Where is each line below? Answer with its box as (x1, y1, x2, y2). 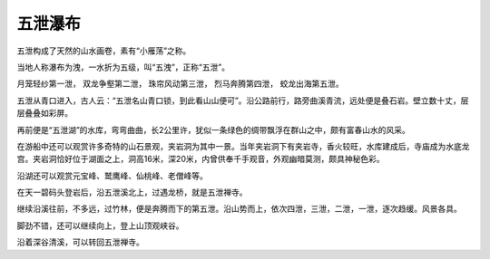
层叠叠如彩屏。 (16, 108, 73, 119)
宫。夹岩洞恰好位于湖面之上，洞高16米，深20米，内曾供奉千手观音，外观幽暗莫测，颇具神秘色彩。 (16, 154, 385, 165)
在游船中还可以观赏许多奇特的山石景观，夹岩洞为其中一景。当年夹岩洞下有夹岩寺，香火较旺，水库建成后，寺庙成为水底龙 (16, 140, 470, 151)
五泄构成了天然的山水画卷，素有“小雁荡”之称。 (16, 45, 191, 56)
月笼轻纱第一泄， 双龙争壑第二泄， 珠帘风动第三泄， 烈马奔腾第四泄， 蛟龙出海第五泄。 (16, 78, 344, 90)
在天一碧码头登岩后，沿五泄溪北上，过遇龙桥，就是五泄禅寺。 (16, 187, 248, 198)
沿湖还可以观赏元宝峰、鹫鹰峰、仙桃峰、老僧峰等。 (16, 170, 208, 181)
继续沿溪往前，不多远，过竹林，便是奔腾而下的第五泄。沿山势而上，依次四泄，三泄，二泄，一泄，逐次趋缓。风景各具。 (16, 204, 462, 215)
